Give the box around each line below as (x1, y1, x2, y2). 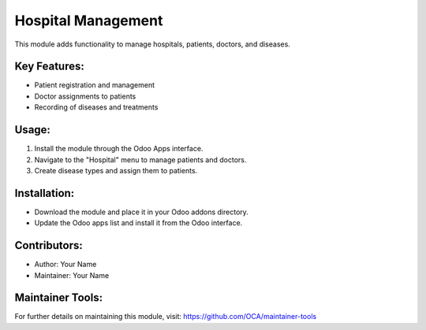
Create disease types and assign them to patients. (34, 165, 198, 175)
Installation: (14, 186, 75, 200)
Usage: (14, 123, 51, 137)
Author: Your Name (34, 260, 97, 269)
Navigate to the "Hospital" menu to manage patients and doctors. (34, 154, 247, 165)
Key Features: (14, 60, 84, 73)
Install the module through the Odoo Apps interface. (34, 144, 204, 154)
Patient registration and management (34, 80, 155, 90)
